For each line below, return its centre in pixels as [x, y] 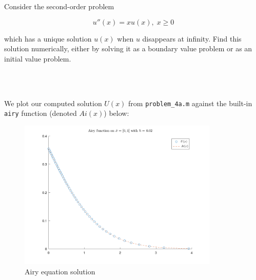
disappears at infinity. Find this [192, 38]
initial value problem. [38, 58]
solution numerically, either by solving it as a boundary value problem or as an [128, 48]
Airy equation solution [60, 271]
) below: [116, 113]
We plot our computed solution [53, 103]
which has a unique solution [48, 38]
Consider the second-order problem [59, 6]
